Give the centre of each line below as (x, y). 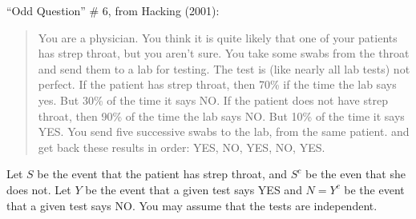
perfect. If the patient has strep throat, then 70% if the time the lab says (217, 84)
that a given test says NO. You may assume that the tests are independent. (192, 205)
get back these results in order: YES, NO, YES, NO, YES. (182, 147)
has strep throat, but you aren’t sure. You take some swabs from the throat (224, 53)
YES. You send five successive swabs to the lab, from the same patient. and (224, 131)
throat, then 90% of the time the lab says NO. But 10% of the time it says (221, 115)
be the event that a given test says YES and (194, 189)
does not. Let (39, 189)
